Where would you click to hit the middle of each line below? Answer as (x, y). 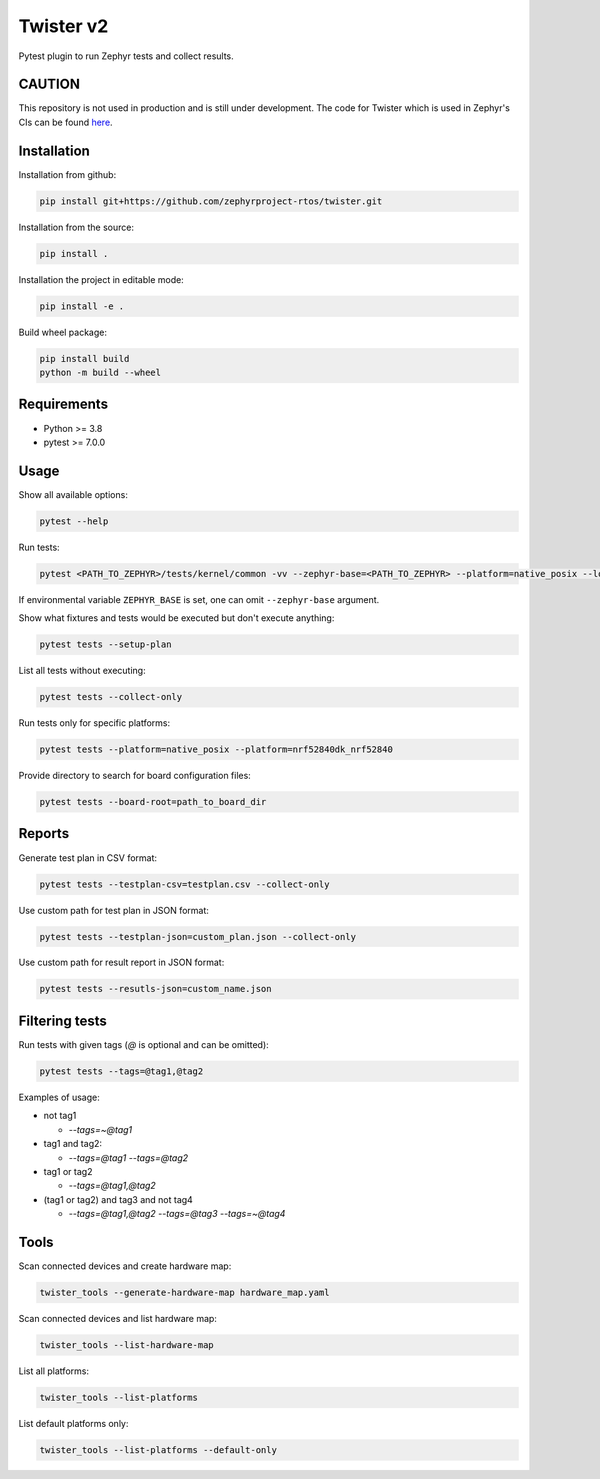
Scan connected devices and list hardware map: (117, 1318)
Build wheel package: (63, 332)
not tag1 (60, 1116)
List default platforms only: (73, 1423)
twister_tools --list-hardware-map (126, 1344)
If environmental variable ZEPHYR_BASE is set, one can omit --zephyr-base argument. (199, 599)
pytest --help (74, 521)
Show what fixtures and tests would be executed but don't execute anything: (176, 618)
